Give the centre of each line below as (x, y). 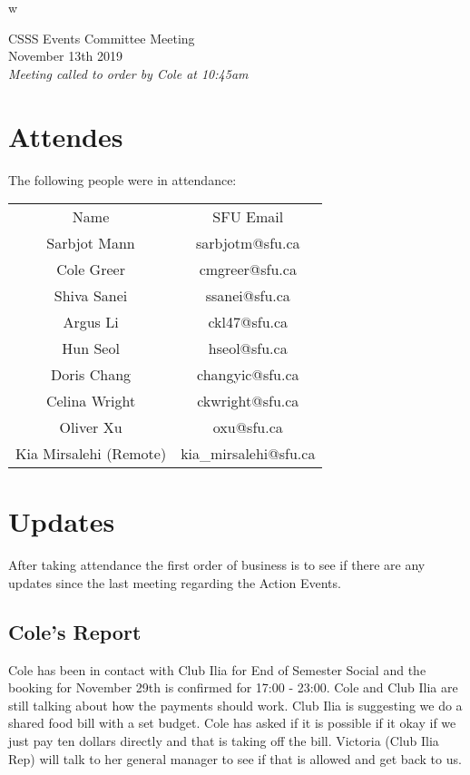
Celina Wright (91, 401)
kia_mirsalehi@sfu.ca (248, 454)
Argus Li (91, 322)
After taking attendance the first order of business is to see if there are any (217, 565)
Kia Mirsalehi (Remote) (91, 454)
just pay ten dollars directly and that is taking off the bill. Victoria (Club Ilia (224, 740)
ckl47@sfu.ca (248, 322)
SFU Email (248, 217)
